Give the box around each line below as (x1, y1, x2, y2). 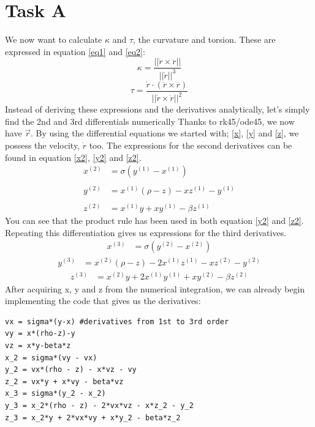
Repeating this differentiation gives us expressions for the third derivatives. (5, 226, 287, 239)
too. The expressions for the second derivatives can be (89, 138, 292, 151)
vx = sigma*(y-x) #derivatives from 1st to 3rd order (5, 317, 229, 326)
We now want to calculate (5, 33, 102, 46)
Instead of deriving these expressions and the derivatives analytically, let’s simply (5, 103, 310, 116)
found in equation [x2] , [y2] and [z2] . (5, 150, 142, 163)
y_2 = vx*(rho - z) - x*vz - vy (5, 365, 137, 374)
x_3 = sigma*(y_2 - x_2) (5, 389, 106, 398)
